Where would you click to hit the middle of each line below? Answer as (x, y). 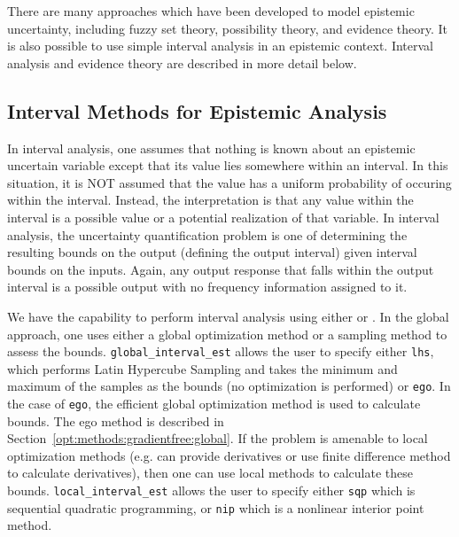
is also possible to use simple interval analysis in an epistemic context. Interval (220, 46)
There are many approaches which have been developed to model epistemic (211, 11)
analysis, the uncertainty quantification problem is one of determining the (207, 234)
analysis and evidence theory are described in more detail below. (182, 62)
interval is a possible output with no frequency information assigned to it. (207, 287)
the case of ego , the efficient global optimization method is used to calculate (214, 404)
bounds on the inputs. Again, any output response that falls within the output (221, 269)
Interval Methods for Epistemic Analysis (197, 110)
